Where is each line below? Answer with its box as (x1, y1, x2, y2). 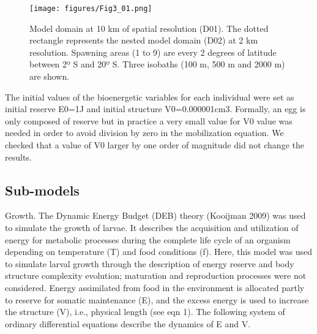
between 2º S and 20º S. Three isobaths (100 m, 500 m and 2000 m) (29, 58, 285, 70)
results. (5, 150, 32, 163)
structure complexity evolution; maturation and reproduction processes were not (5, 269, 307, 282)
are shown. (29, 70, 70, 83)
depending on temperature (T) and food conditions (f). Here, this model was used (5, 245, 313, 258)
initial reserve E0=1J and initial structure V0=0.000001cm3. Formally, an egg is (5, 102, 306, 115)
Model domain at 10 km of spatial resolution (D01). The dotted (29, 21, 269, 34)
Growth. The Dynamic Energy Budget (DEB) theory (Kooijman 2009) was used (5, 209, 306, 222)
